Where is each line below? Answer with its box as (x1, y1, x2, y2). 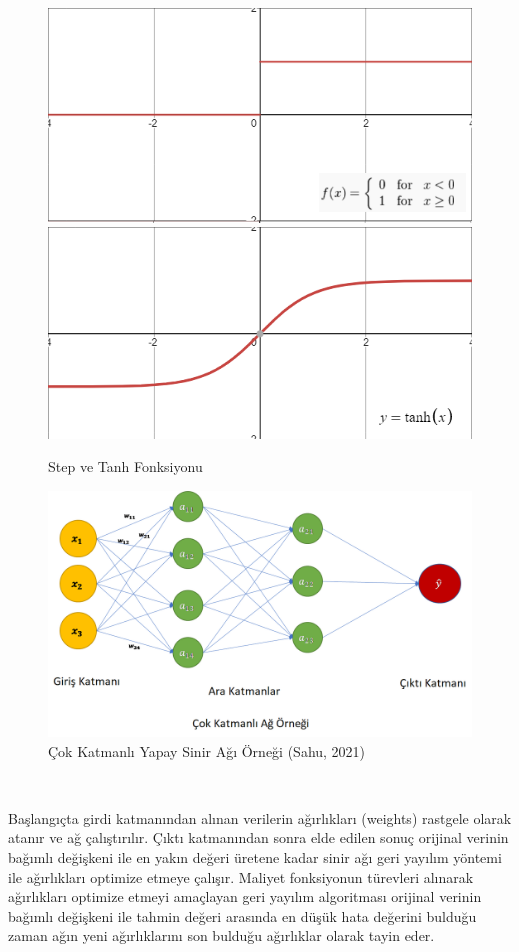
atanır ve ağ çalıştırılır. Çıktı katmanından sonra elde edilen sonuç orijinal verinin (8, 827, 509, 848)
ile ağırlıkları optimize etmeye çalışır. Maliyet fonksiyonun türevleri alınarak (8, 866, 474, 887)
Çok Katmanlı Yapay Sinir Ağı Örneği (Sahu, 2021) (48, 740, 366, 761)
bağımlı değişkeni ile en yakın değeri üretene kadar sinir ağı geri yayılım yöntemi (8, 846, 502, 867)
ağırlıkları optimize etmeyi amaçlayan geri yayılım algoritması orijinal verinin (8, 886, 482, 907)
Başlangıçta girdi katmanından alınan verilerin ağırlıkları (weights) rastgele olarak (8, 807, 512, 828)
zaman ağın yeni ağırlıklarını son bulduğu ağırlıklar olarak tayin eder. (8, 925, 435, 946)
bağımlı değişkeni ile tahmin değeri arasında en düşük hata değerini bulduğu (8, 905, 477, 926)
